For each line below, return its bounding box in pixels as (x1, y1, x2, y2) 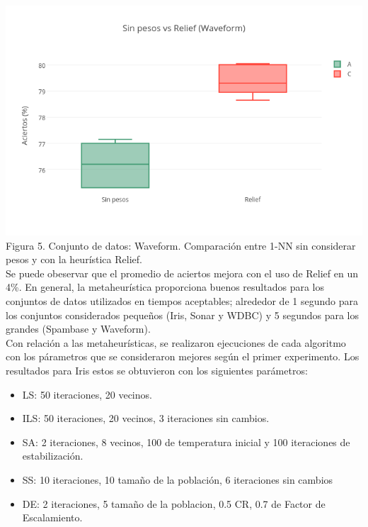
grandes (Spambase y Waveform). (6, 321, 151, 336)
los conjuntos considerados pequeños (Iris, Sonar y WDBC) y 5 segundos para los (6, 307, 360, 322)
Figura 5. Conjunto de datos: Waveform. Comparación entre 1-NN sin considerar (6, 238, 356, 253)
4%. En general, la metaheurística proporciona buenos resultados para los (6, 279, 325, 294)
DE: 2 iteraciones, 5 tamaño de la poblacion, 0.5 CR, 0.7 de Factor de (22, 496, 326, 511)
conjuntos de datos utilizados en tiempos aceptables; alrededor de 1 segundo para (6, 293, 358, 308)
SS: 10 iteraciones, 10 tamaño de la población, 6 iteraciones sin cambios (22, 472, 333, 487)
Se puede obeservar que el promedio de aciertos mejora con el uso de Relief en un (6, 265, 358, 280)
